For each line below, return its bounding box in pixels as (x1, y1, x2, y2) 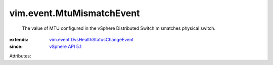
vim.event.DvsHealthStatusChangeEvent (49, 36, 134, 42)
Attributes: (9, 53, 31, 59)
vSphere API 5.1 (49, 43, 82, 50)
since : (9, 43, 23, 50)
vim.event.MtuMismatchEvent (9, 8, 140, 19)
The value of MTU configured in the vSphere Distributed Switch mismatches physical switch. (22, 25, 216, 31)
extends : (9, 36, 29, 42)
